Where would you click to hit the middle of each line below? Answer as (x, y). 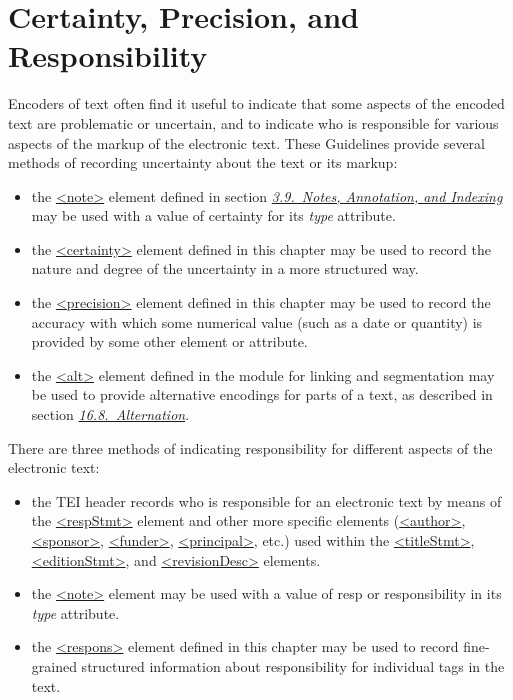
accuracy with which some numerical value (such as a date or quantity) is (257, 321)
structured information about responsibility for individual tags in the (293, 665)
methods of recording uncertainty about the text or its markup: (203, 162)
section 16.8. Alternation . (110, 414)
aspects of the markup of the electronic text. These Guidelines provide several (246, 142)
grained (54, 665)
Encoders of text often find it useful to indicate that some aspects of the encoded (256, 103)
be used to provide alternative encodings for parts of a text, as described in (262, 394)
